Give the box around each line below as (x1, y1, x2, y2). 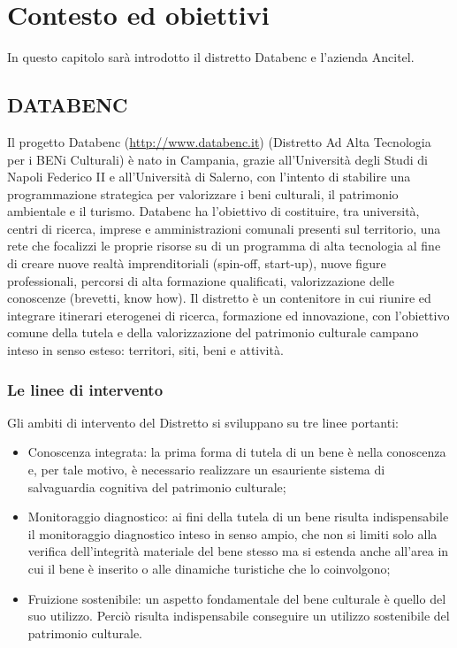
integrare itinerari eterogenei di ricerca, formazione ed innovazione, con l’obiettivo (7, 305, 450, 324)
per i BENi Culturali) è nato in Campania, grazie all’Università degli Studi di (7, 150, 428, 168)
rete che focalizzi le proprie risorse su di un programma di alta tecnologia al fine (7, 236, 441, 255)
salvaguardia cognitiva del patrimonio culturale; (27, 477, 286, 496)
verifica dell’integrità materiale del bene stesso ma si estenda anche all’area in (27, 542, 449, 560)
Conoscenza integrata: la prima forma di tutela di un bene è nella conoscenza (27, 443, 446, 461)
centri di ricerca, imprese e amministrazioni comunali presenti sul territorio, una (7, 219, 441, 237)
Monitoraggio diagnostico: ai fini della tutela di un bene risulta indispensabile (27, 507, 449, 526)
